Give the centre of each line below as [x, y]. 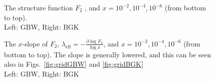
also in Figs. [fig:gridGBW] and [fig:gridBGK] [74, 64]
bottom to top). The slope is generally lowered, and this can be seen [108, 54]
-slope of [35, 43]
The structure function [39, 7]
